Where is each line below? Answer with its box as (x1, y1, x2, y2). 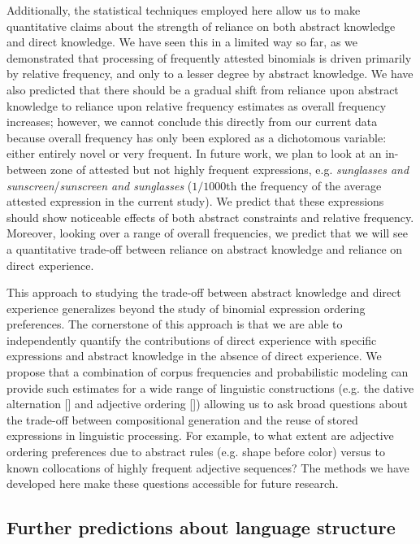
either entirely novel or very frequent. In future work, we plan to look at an (6, 145, 382, 162)
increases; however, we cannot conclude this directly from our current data (6, 113, 378, 130)
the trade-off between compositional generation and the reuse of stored (6, 411, 358, 428)
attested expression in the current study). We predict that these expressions (6, 193, 384, 210)
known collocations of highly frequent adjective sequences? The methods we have (6, 459, 409, 476)
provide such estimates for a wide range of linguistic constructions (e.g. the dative (6, 379, 414, 396)
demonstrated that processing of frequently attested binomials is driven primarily (6, 49, 412, 66)
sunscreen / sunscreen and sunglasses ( (6, 176, 193, 194)
